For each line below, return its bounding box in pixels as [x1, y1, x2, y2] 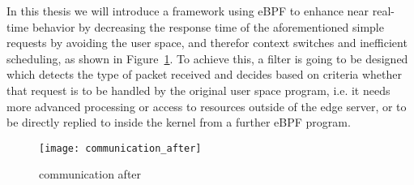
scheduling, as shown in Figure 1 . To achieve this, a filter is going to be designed [6, 49, 408, 67]
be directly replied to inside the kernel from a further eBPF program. [6, 114, 351, 131]
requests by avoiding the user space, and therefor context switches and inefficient [6, 34, 408, 51]
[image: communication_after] [39, 142, 202, 154]
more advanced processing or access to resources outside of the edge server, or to [6, 97, 407, 114]
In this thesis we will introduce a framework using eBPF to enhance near [6, 2, 369, 19]
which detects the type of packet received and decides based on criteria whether [6, 66, 402, 83]
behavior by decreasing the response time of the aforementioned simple [32, 18, 384, 35]
